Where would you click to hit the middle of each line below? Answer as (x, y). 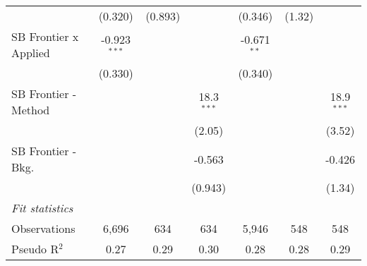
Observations (43, 228)
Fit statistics (42, 208)
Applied (31, 53)
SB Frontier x (45, 36)
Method (31, 110)
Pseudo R (35, 249)
